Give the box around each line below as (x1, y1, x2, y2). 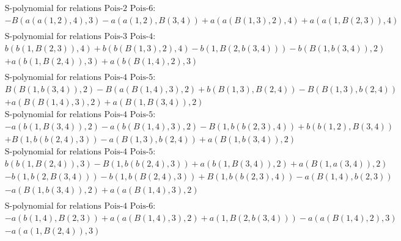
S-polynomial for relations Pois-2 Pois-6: (4, 4, 156, 13)
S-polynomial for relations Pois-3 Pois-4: (4, 32, 156, 41)
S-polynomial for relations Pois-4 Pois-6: (4, 201, 156, 210)
